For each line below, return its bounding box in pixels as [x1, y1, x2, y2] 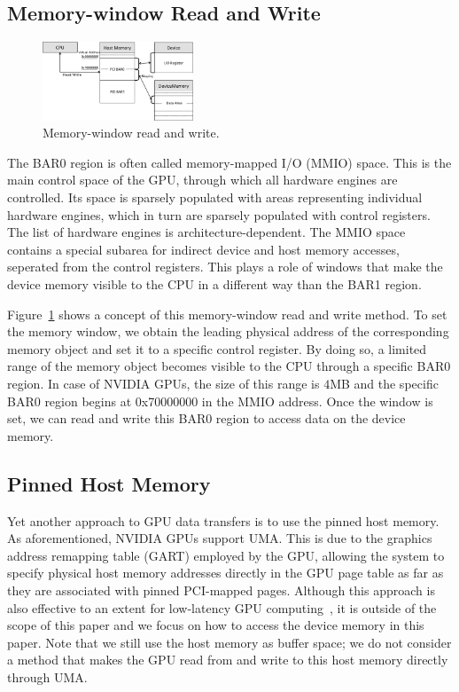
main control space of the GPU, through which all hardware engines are [7, 170, 398, 189]
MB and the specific [330, 374, 439, 392]
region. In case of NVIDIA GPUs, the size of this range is [7, 374, 320, 392]
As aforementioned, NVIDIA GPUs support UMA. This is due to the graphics [7, 529, 432, 547]
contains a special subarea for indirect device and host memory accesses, [7, 240, 400, 258]
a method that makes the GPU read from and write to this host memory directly [7, 650, 448, 669]
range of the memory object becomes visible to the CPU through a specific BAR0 [7, 357, 451, 375]
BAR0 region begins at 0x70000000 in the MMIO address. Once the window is [7, 391, 433, 410]
